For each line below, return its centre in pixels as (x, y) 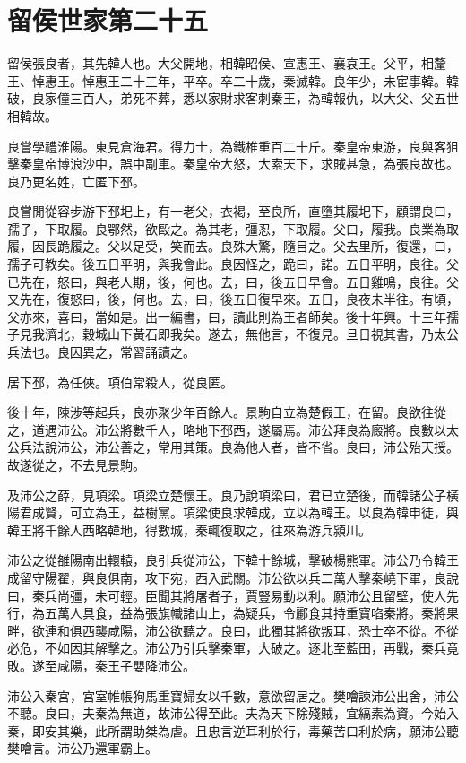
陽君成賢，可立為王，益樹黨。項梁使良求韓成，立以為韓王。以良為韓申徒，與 (233, 512)
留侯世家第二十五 (108, 20)
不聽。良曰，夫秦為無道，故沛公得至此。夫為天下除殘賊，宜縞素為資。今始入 (233, 713)
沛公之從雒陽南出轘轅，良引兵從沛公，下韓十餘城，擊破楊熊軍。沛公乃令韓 (227, 560)
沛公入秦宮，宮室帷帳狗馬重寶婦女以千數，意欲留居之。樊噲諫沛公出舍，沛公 (233, 695)
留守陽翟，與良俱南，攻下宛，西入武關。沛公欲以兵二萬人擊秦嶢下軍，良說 (239, 577)
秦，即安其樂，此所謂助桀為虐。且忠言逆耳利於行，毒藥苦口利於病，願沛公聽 (233, 730)
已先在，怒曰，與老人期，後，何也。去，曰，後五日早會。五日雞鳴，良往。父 (233, 281)
